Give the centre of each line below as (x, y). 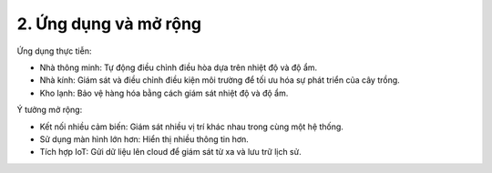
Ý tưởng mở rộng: (50, 110)
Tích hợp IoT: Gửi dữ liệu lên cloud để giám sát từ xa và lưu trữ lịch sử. (170, 152)
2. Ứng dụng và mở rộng (109, 24)
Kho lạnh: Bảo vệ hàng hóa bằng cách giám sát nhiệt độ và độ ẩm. (164, 93)
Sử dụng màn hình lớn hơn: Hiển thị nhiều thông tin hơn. (144, 139)
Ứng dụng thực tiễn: (54, 51)
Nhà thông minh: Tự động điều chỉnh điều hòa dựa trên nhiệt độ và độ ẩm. (179, 67)
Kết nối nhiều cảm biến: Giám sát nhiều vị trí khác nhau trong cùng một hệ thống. (191, 127)
